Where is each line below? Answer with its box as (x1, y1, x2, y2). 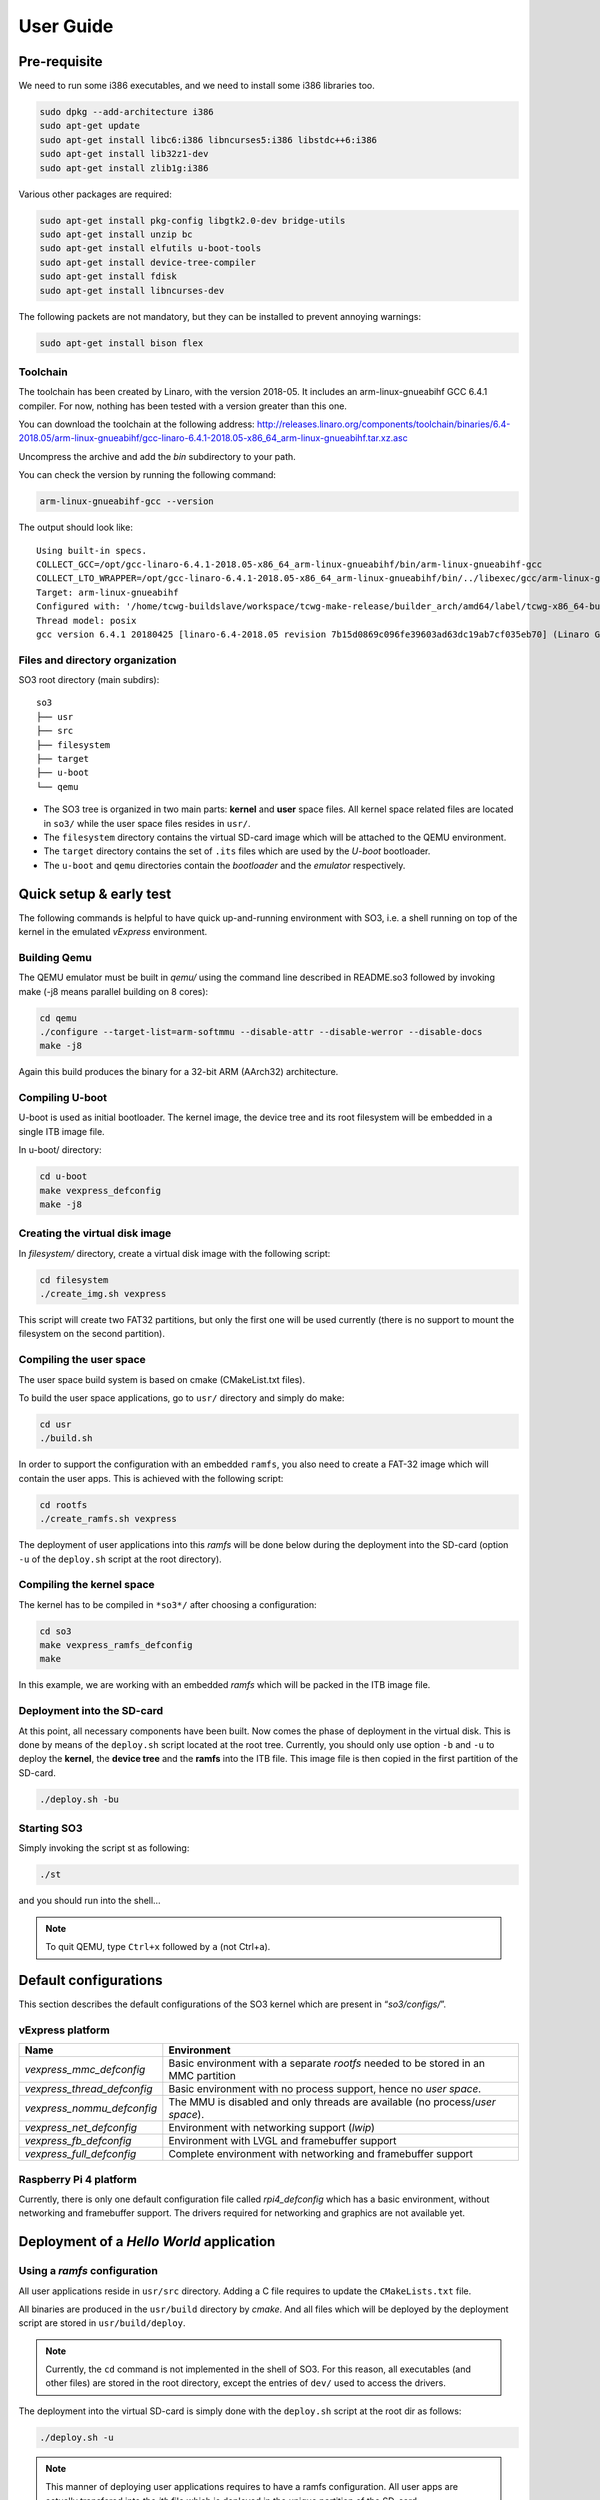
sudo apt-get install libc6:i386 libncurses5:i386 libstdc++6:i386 (39, 134, 378, 145)
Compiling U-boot (18, 1091, 108, 1105)
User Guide (18, 15, 114, 37)
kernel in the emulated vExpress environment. (18, 926, 208, 938)
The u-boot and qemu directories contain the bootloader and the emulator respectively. (43, 859, 406, 871)
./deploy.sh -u (39, 2431, 114, 2443)
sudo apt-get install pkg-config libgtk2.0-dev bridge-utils (39, 215, 346, 226)
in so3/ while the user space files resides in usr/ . (43, 817, 251, 829)
